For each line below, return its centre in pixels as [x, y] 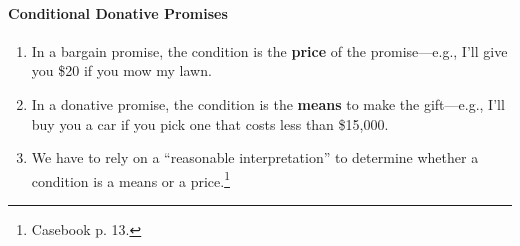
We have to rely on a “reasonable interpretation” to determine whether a [255, 157]
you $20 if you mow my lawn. [121, 70]
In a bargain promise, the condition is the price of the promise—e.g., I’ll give [269, 50]
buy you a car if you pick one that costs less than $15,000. [210, 123]
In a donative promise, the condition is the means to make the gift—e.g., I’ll [268, 103]
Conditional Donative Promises [118, 12]
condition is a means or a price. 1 [130, 179]
